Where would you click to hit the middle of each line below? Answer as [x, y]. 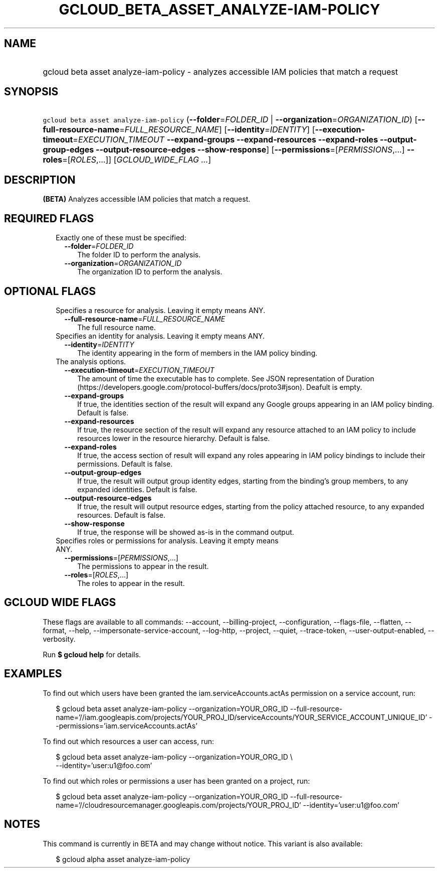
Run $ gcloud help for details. [92, 654]
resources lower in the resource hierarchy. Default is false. [174, 438]
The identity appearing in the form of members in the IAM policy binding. [197, 353]
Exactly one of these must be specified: [121, 238]
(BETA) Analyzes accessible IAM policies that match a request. [147, 199]
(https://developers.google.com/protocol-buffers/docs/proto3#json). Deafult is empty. [220, 387]
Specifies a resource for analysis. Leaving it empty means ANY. [161, 310]
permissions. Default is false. [125, 464]
